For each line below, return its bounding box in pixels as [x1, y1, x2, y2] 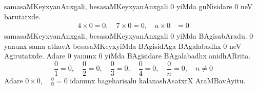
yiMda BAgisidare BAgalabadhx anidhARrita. [105, 50, 251, 61]
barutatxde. [4, 11, 41, 21]
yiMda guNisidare [176, 1, 232, 11]
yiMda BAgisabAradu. [176, 31, 247, 41]
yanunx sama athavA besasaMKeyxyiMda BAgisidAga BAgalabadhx [4, 40, 221, 51]
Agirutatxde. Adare [4, 50, 66, 61]
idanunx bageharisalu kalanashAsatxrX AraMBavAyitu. [70, 75, 246, 86]
